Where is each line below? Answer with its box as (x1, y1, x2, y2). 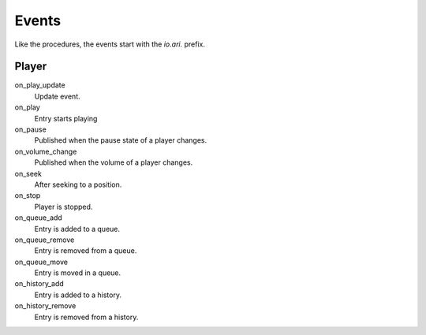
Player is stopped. (34, 202, 93, 211)
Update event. (34, 91, 80, 101)
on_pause (14, 125, 47, 134)
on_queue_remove (14, 235, 75, 244)
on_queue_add (14, 213, 62, 222)
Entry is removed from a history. (34, 312, 139, 322)
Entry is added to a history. (34, 290, 122, 300)
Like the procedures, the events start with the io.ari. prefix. (14, 39, 205, 49)
